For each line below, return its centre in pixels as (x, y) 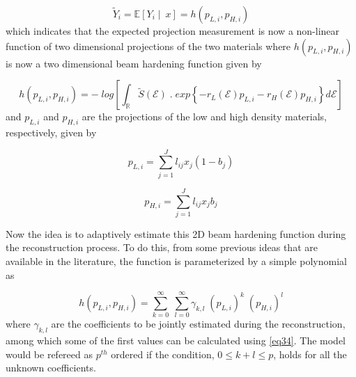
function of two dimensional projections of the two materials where (148, 46)
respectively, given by (51, 132)
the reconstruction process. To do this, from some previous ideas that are (162, 247)
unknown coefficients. (51, 368)
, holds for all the (310, 354)
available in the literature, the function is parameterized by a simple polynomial (176, 261)
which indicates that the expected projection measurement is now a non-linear (173, 31)
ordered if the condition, (163, 354)
